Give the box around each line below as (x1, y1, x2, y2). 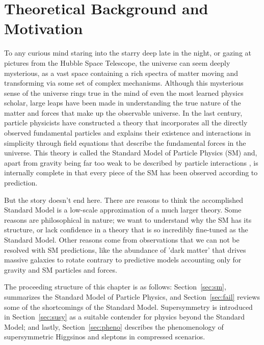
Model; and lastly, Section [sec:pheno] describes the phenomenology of (4, 321, 224, 332)
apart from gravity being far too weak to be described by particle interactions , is (4, 157, 258, 168)
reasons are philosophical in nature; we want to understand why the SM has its (4, 214, 252, 225)
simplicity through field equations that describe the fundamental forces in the (4, 137, 246, 148)
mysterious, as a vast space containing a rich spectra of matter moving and (4, 67, 239, 78)
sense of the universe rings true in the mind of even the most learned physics (4, 87, 244, 98)
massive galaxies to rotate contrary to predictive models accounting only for (4, 254, 242, 265)
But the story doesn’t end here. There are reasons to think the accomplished (4, 194, 243, 205)
